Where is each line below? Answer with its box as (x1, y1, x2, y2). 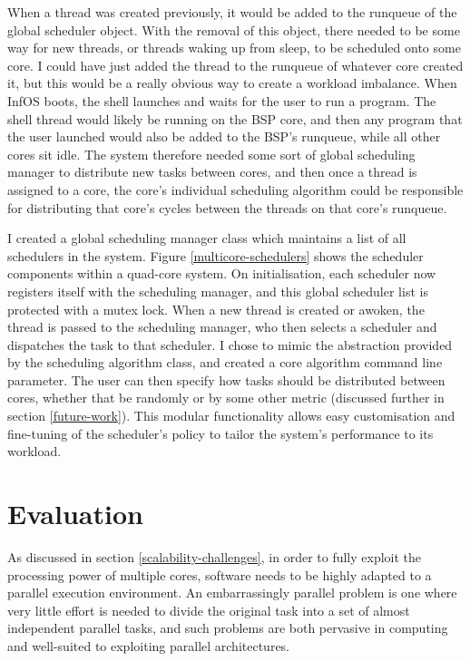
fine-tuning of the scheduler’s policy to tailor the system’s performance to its (7, 423, 434, 442)
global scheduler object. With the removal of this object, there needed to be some (7, 20, 460, 39)
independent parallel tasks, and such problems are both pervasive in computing (7, 618, 448, 637)
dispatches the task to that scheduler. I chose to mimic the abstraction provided (7, 335, 453, 354)
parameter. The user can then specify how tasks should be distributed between (7, 370, 446, 389)
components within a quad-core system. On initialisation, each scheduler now (7, 264, 436, 283)
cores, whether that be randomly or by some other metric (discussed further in (7, 388, 445, 407)
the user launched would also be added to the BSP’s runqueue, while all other (7, 127, 441, 146)
